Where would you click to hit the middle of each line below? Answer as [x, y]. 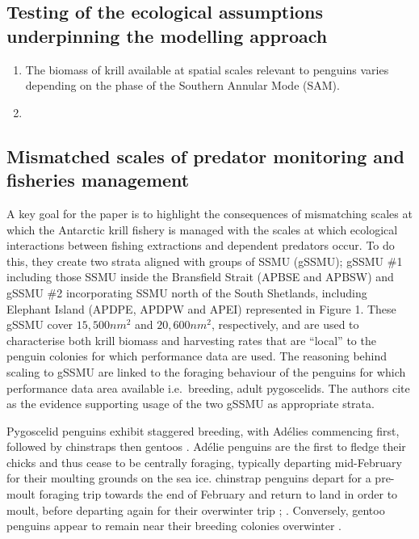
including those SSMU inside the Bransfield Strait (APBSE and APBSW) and [200, 277]
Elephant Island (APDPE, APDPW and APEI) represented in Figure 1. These [201, 308]
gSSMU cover [40, 324]
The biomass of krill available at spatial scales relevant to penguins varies [207, 69]
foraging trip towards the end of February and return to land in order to [218, 494]
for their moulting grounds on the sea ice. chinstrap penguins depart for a [189, 478]
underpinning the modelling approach [167, 35]
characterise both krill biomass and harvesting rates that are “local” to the [191, 340]
